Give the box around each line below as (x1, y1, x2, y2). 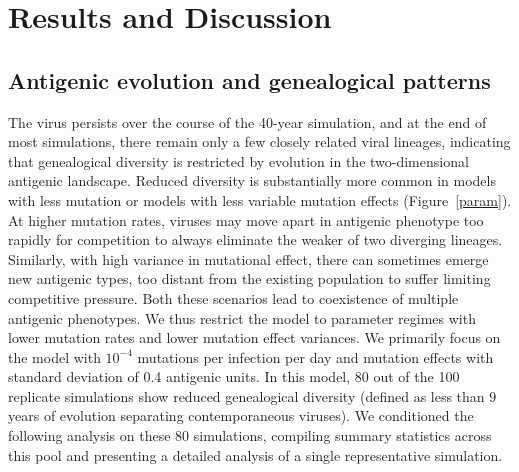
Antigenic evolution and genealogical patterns (8, 64, 491, 95)
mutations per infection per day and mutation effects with (137, 346, 494, 367)
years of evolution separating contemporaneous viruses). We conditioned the (8, 405, 474, 426)
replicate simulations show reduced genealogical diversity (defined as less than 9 (8, 385, 497, 406)
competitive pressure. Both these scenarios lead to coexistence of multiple (8, 287, 459, 308)
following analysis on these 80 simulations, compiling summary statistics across (8, 425, 492, 446)
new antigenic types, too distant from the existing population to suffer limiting (8, 268, 491, 289)
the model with (8, 346, 101, 367)
